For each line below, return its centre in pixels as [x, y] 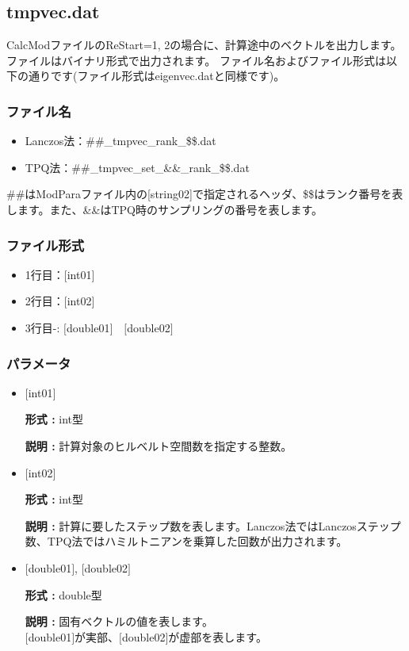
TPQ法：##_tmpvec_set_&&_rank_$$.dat [137, 167]
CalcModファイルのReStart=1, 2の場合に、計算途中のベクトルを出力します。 [204, 45]
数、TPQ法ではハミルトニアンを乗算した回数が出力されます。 [186, 541]
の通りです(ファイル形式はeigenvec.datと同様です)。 [151, 76]
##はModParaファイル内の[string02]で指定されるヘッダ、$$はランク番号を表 [205, 194]
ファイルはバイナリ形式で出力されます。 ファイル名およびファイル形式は [196, 60]
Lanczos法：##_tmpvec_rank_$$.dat [120, 141]
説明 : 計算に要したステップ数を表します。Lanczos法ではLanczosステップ [213, 525]
